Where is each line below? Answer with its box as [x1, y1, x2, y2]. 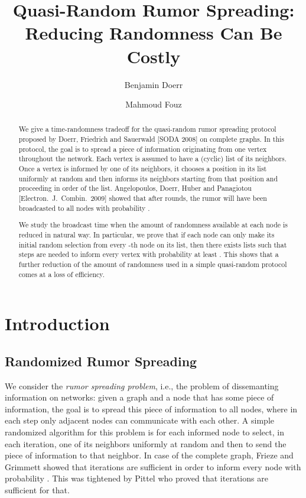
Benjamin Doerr [124, 78, 183, 90]
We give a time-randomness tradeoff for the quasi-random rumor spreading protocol [18, 124, 276, 134]
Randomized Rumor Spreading [5, 351, 197, 370]
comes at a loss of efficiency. [18, 269, 105, 279]
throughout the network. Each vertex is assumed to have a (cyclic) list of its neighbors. [18, 154, 287, 164]
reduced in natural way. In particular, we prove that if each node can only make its [18, 229, 275, 239]
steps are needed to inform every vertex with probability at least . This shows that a [18, 249, 279, 259]
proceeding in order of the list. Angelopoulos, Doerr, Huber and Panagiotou [18, 183, 252, 193]
